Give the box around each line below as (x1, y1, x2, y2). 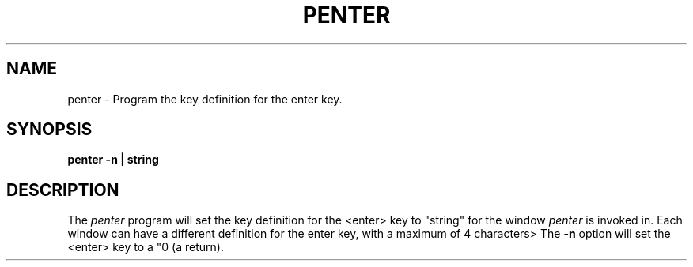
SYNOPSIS (6, 119, 93, 140)
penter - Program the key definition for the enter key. (67, 92, 343, 106)
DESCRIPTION (6, 179, 119, 200)
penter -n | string (67, 152, 159, 167)
